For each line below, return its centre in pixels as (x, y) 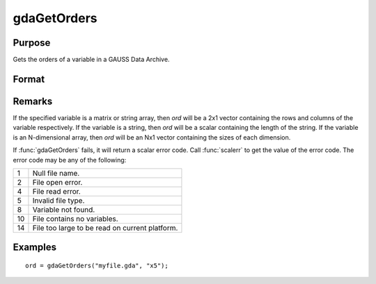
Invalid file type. (58, 200)
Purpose (32, 43)
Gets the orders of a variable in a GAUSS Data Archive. (91, 60)
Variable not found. (64, 210)
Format (29, 79)
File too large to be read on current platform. (105, 228)
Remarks (33, 101)
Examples (35, 248)
